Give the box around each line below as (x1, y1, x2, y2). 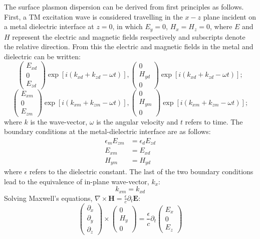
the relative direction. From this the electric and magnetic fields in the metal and (4, 41, 253, 52)
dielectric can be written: (4, 51, 81, 61)
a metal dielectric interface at (4, 21, 94, 32)
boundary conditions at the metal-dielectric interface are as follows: (4, 126, 211, 137)
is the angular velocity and (96, 116, 178, 127)
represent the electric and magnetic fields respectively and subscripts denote (12, 31, 245, 42)
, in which (112, 21, 143, 32)
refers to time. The (185, 116, 243, 127)
